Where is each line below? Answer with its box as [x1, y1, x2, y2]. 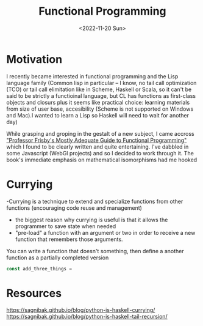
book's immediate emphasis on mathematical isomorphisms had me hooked [6, 156, 198, 163]
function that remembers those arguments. [15, 235, 123, 243]
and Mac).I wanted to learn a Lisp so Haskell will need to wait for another [6, 111, 190, 119]
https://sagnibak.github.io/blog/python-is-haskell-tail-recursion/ [6, 313, 168, 320]
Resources [6, 286, 62, 300]
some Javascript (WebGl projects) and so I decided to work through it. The [6, 149, 194, 157]
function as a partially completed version [6, 254, 109, 261]
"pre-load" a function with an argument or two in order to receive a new [15, 229, 196, 236]
